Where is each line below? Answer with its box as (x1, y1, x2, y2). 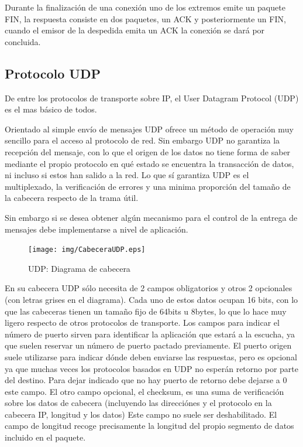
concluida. (5, 35, 41, 47)
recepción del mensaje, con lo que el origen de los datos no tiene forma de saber (5, 145, 291, 158)
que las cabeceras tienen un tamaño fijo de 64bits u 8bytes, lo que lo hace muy (5, 305, 287, 317)
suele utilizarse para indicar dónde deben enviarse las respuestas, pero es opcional (5, 350, 297, 363)
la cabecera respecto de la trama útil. (5, 192, 139, 204)
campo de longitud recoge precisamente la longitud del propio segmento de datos (5, 419, 294, 432)
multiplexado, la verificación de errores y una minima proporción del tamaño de (5, 180, 291, 192)
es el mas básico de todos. (5, 103, 97, 115)
